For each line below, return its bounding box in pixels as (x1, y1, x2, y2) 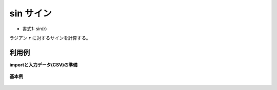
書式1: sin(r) (22, 26, 47, 32)
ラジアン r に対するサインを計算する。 (9, 35, 91, 41)
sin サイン (9, 8, 52, 19)
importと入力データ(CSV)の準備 (9, 61, 78, 67)
